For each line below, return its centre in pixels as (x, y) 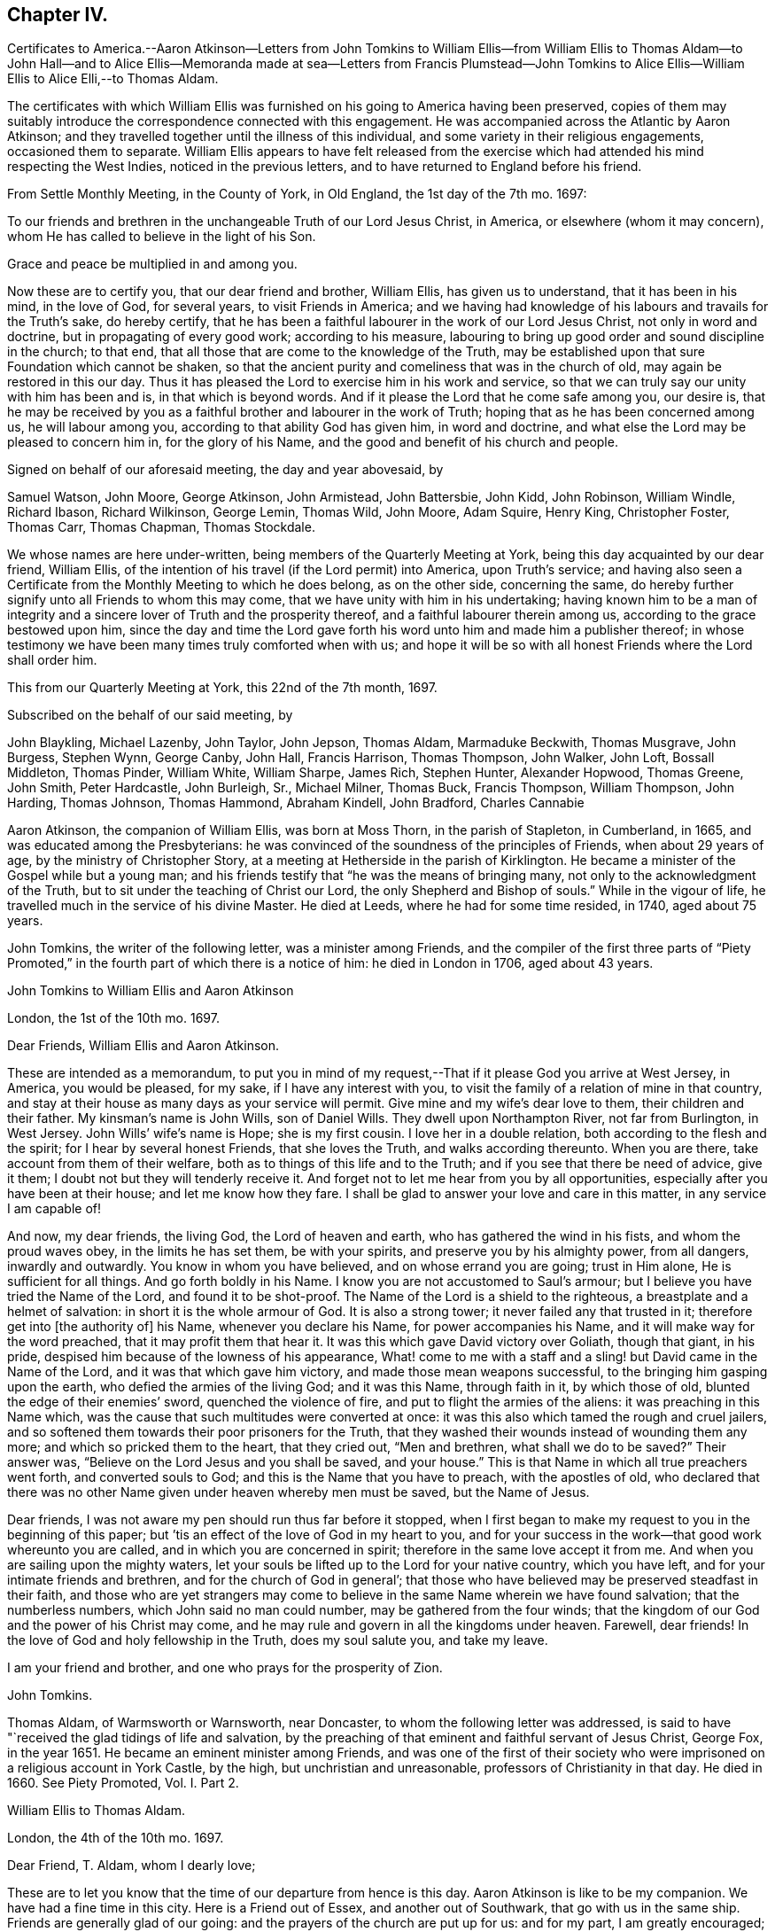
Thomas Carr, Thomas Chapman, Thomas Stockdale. (161, 527)
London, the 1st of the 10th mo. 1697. (113, 1018)
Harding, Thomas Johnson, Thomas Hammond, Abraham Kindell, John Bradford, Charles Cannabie (296, 803)
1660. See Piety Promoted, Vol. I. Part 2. (123, 1783)
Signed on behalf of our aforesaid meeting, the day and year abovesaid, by (225, 470)
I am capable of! (54, 1209)
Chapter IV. (58, 15)
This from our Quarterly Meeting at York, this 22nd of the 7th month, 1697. (222, 688)
